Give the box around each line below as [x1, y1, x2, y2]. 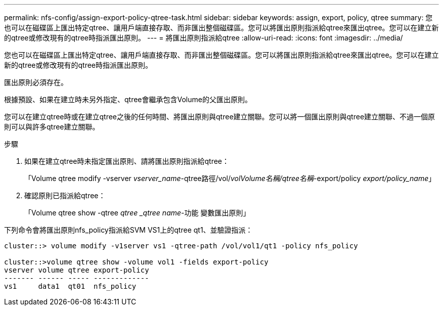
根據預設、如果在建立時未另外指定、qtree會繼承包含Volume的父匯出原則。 [4, 95, 252, 104]
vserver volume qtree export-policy [4, 266, 149, 274]
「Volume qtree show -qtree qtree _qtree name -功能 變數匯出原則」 [24, 208, 250, 217]
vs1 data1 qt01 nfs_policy [4, 282, 137, 290]
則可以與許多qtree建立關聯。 [4, 122, 100, 131]
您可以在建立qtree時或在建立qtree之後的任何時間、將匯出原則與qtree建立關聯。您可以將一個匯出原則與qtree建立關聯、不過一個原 [4, 112, 435, 121]
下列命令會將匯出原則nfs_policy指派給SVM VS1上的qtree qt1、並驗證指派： [4, 226, 253, 234]
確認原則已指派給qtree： [24, 191, 106, 200]
